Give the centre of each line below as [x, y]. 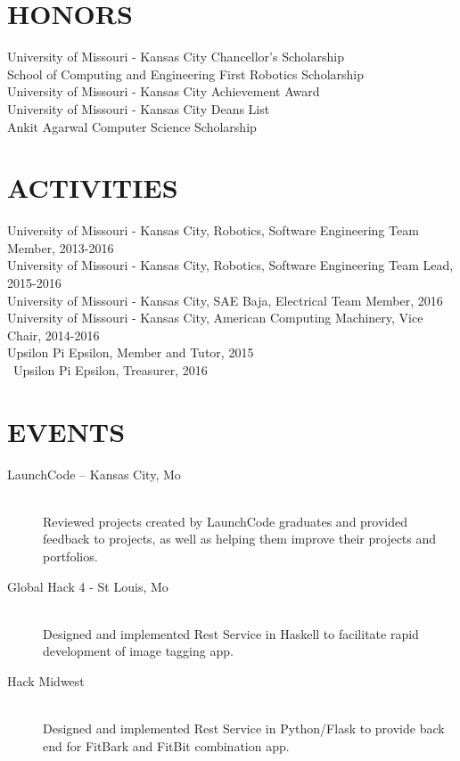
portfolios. [70, 556]
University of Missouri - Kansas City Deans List [139, 108]
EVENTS [66, 431]
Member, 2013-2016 [61, 247]
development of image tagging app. [138, 651]
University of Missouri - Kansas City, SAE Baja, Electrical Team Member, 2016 [225, 300]
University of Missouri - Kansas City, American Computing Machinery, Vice [215, 318]
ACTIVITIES [93, 188]
